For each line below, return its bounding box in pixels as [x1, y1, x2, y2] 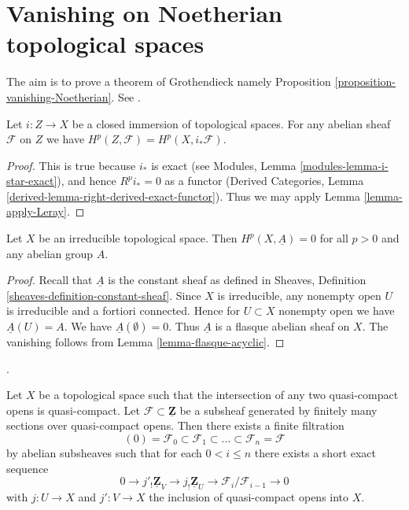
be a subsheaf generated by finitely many [179, 401, 378, 418]
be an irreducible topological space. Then [39, 230, 238, 246]
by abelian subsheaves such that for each [6, 445, 202, 460]
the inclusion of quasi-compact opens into [149, 489, 349, 505]
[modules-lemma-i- [300, 157, 389, 173]
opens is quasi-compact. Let [6, 401, 140, 418]
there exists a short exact [254, 445, 377, 460]
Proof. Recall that [6, 272, 93, 288]
